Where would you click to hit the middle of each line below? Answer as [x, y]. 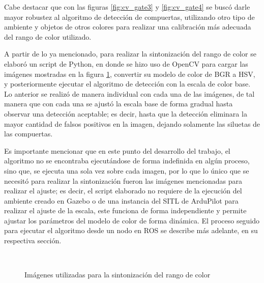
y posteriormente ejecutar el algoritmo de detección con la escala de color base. [127, 84]
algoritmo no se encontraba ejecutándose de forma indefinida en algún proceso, [127, 161]
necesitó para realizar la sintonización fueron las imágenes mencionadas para [123, 180]
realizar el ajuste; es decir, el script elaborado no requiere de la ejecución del [123, 191]
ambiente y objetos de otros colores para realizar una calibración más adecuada [128, 27]
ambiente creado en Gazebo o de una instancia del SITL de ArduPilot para [121, 200]
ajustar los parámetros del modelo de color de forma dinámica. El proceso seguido [132, 220]
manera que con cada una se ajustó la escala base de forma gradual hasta [119, 104]
